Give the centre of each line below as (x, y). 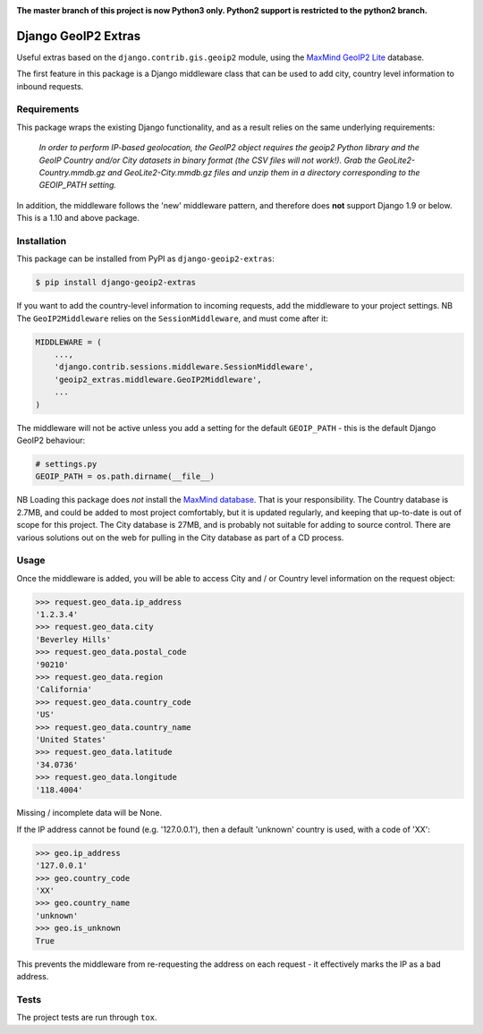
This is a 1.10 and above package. (78, 218)
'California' (64, 690)
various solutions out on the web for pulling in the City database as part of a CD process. (180, 538)
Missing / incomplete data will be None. (89, 813)
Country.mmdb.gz (72, 173)
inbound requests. (50, 86)
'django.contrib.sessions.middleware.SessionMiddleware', (184, 367)
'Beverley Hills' (73, 639)
